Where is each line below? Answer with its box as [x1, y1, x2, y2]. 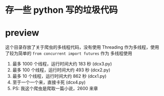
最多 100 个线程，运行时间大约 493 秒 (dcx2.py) [12, 67, 111, 73]
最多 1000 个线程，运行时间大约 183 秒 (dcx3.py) [12, 61, 112, 67]
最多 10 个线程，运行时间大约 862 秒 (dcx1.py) [12, 73, 107, 79]
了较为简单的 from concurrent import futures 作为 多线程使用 [5, 50, 133, 57]
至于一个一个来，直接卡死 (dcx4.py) [12, 79, 86, 85]
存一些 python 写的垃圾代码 [5, 4, 118, 16]
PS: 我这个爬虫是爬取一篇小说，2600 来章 [12, 86, 98, 92]
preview [5, 28, 40, 38]
